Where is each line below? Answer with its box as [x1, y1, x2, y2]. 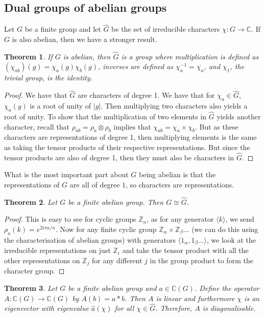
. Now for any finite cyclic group [55, 224, 157, 235]
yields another [216, 111, 261, 122]
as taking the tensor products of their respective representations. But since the [4, 142, 250, 153]
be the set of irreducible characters [111, 24, 220, 34]
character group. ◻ [4, 265, 65, 276]
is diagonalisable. [202, 303, 256, 313]
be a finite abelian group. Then [68, 196, 164, 207]
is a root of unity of [30, 100, 91, 111]
